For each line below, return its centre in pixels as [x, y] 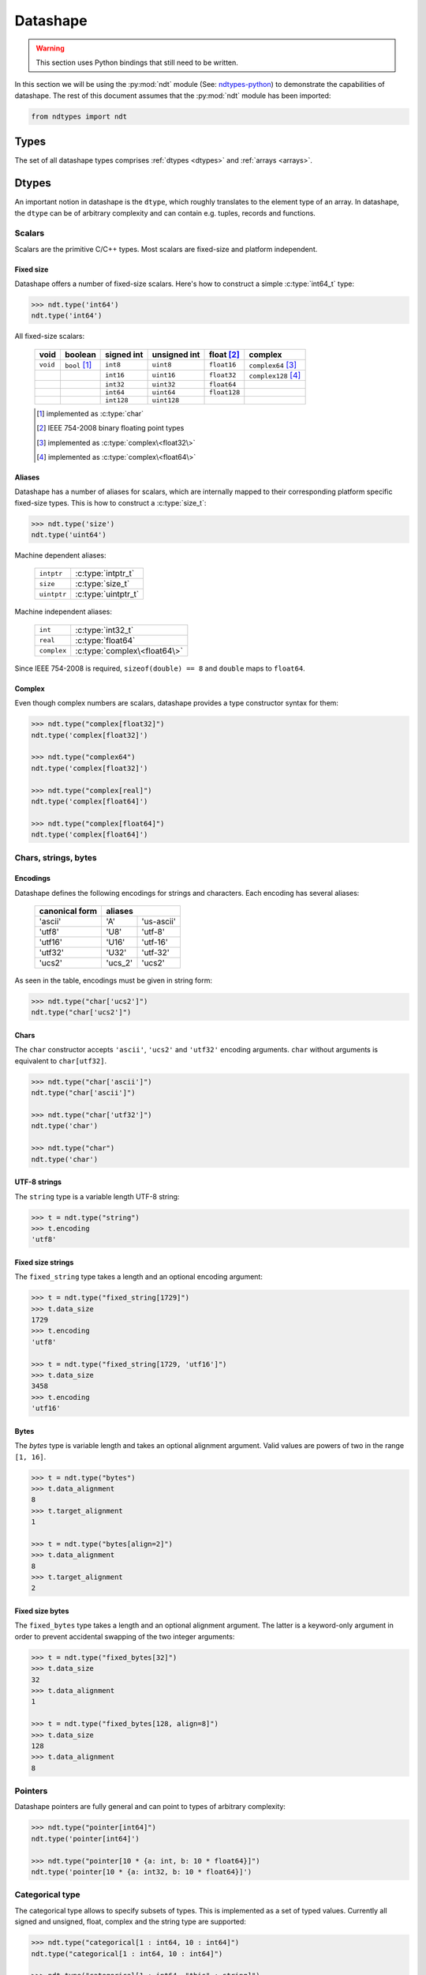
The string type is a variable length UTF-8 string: [97, 1196]
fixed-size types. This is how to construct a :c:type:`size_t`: [110, 502]
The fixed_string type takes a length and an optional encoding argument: [139, 1277]
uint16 [164, 375]
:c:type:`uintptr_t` [107, 594]
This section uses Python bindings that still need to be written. [137, 62]
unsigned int [176, 354]
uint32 [164, 384]
